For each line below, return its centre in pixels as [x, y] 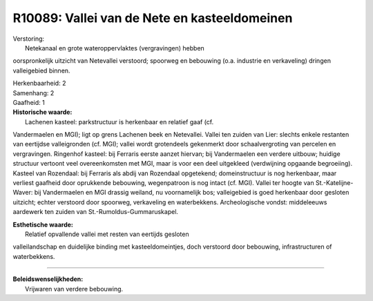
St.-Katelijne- [334, 183]
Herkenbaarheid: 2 [39, 84]
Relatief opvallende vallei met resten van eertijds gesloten [107, 234]
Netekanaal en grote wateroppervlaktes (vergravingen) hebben [115, 48]
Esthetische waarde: [43, 224]
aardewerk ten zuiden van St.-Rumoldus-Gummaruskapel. [96, 212]
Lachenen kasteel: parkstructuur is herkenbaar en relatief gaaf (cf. [119, 122]
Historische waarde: [42, 112]
